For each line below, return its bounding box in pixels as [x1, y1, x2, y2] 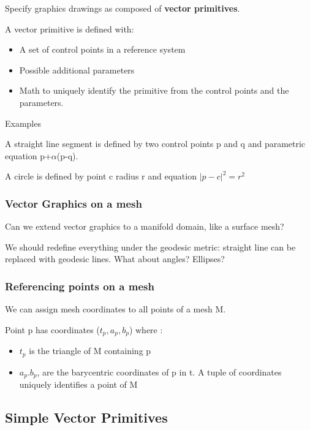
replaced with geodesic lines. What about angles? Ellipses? [5, 252, 225, 265]
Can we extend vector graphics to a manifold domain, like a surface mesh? [5, 220, 284, 233]
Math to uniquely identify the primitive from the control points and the [19, 84, 289, 97]
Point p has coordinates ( [5, 323, 100, 336]
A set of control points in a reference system [19, 43, 186, 56]
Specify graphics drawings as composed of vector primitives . [5, 2, 240, 14]
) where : [129, 323, 163, 336]
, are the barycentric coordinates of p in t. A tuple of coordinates [37, 365, 282, 378]
